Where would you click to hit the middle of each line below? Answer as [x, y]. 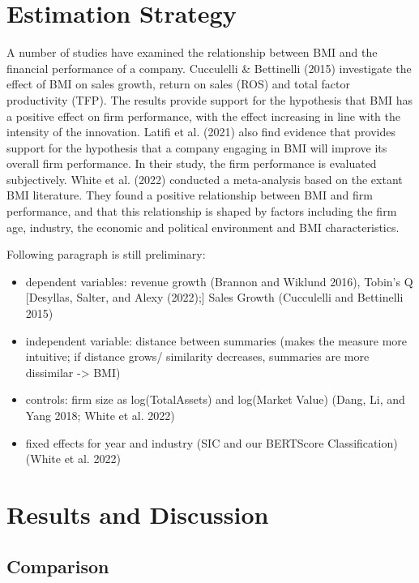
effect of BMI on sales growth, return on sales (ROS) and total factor [178, 84]
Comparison [58, 566]
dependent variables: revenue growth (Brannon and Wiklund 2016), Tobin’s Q [219, 281]
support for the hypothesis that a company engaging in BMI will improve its [197, 147]
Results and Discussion [138, 514]
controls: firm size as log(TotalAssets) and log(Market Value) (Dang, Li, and [215, 399]
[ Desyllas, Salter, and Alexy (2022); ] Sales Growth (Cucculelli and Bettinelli [214, 297]
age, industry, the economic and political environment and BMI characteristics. [203, 227]
